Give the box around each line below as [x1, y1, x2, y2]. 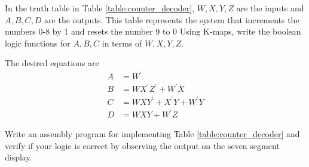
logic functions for [5, 36, 71, 49]
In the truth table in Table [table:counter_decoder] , [5, 2, 195, 14]
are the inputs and [236, 2, 304, 14]
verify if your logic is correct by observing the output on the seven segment [5, 139, 280, 151]
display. [5, 151, 32, 163]
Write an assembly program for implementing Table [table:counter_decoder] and [5, 128, 300, 140]
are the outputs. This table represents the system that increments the [44, 13, 299, 26]
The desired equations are [5, 57, 99, 69]
